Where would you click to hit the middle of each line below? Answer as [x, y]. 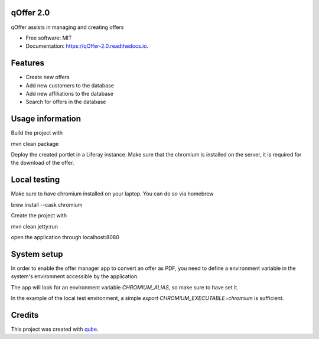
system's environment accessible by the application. [75, 276]
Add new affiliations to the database [69, 93]
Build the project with [37, 133]
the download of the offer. [43, 163]
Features [27, 63]
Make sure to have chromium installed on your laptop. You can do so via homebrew [112, 194]
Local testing [35, 180]
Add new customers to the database [70, 85]
